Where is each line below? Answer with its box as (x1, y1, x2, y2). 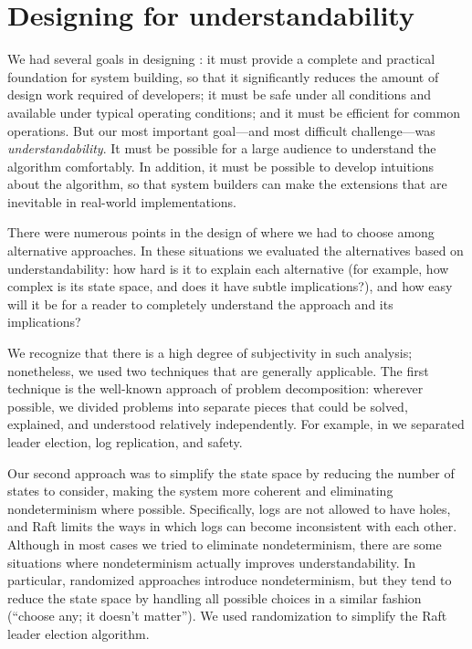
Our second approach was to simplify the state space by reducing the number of (7, 463, 455, 482)
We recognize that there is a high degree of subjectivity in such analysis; (7, 343, 413, 362)
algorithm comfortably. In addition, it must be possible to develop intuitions (7, 156, 435, 175)
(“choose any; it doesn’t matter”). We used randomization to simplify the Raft (7, 606, 447, 625)
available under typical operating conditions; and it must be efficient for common (7, 102, 461, 121)
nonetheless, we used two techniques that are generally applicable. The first (7, 361, 429, 380)
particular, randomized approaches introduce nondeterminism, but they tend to (7, 570, 452, 590)
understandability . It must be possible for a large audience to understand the (7, 139, 436, 158)
